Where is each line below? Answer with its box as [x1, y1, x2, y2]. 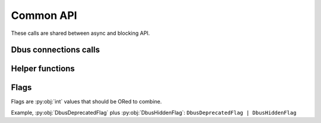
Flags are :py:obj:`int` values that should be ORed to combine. [11, 98, 162, 105]
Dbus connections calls [11, 45, 100, 55]
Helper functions [11, 64, 75, 74]
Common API [11, 9, 77, 22]
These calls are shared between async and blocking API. [11, 30, 150, 37]
